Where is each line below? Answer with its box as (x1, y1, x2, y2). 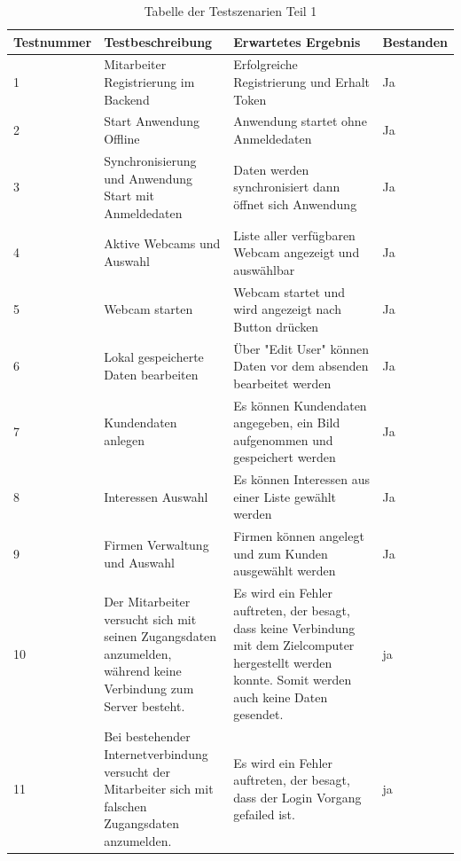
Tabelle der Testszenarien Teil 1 (144, 2, 317, 20)
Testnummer (13, 32, 92, 51)
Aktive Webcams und (104, 234, 221, 253)
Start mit (104, 186, 154, 205)
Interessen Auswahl (104, 487, 208, 505)
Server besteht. (104, 696, 185, 715)
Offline (104, 129, 140, 148)
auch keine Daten (233, 687, 328, 706)
